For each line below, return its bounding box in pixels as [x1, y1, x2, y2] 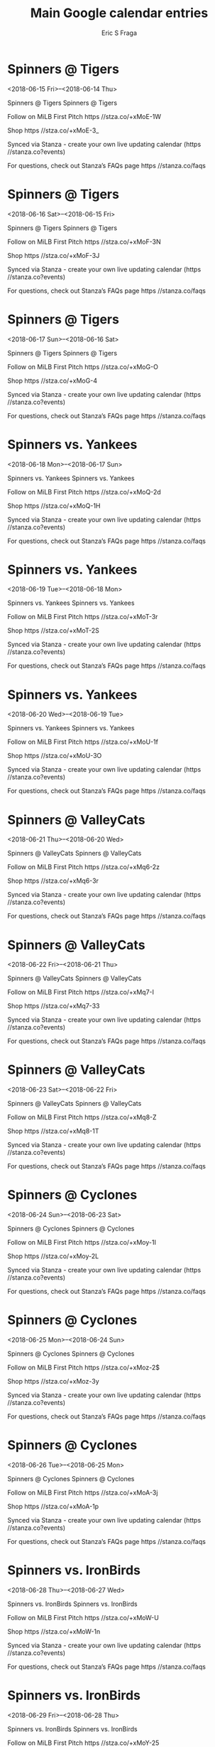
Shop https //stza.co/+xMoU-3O [7, 752, 102, 760]
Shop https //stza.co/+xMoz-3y [7, 1377, 99, 1386]
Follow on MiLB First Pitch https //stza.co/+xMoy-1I [7, 1238, 156, 1247]
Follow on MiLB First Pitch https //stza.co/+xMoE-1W [7, 112, 162, 120]
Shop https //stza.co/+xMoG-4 [7, 376, 98, 385]
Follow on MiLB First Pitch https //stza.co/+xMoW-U [7, 1613, 160, 1622]
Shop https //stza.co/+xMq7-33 [7, 1002, 100, 1010]
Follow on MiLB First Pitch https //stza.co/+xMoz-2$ [7, 1363, 160, 1372]
